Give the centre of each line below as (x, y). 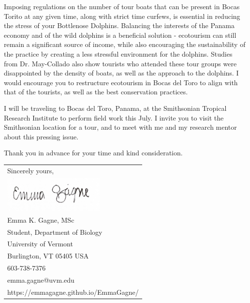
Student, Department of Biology (55, 232)
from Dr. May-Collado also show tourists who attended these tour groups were (120, 63)
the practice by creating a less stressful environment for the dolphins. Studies (118, 53)
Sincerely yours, (31, 170)
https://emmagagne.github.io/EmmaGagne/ (73, 292)
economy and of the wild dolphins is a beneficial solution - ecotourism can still (120, 35)
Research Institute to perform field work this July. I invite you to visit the (114, 117)
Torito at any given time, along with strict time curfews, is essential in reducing (122, 16)
